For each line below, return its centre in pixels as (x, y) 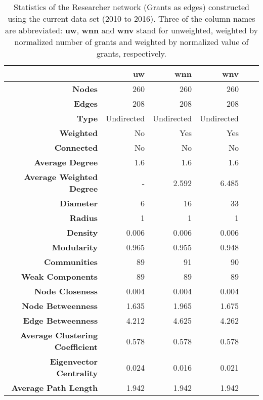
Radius (84, 218)
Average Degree (66, 162)
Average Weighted (61, 177)
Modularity (75, 247)
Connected (76, 147)
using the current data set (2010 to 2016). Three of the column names (131, 18)
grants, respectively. (131, 53)
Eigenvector (74, 361)
